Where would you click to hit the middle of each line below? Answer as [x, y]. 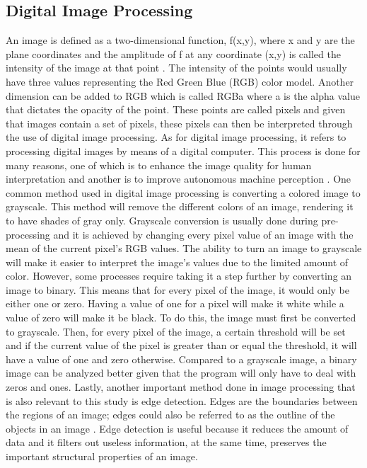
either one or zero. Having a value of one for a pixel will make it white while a [175, 303]
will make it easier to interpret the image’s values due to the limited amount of [177, 262]
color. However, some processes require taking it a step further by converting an [179, 276]
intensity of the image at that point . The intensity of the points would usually [176, 68]
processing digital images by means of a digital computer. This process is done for [183, 150]
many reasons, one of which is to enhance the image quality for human [159, 165]
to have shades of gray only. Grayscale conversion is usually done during [162, 220]
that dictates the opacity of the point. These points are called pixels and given [176, 109]
